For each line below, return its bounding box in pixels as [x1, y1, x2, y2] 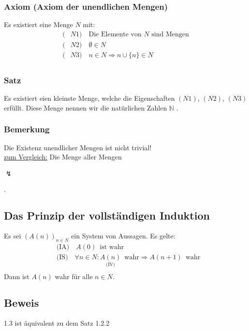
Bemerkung [4, 123, 50, 135]
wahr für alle [55, 271, 93, 282]
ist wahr [100, 243, 124, 251]
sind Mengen [151, 31, 189, 38]
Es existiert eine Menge [4, 19, 73, 30]
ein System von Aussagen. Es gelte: [71, 231, 176, 241]
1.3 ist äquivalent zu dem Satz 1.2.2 [4, 318, 110, 328]
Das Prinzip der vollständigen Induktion [4, 208, 210, 223]
